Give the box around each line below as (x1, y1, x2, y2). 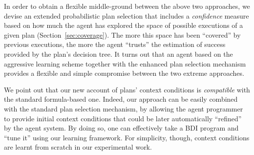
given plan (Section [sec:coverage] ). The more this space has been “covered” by (4, 29, 241, 40)
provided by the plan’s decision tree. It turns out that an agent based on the (4, 48, 233, 59)
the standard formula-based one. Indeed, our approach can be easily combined (4, 94, 238, 104)
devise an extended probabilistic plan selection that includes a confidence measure (4, 10, 249, 21)
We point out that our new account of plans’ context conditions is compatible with (4, 84, 250, 94)
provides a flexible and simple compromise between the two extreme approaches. (4, 68, 244, 78)
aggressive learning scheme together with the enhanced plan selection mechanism (4, 58, 246, 68)
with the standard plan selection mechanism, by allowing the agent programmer (4, 103, 243, 113)
